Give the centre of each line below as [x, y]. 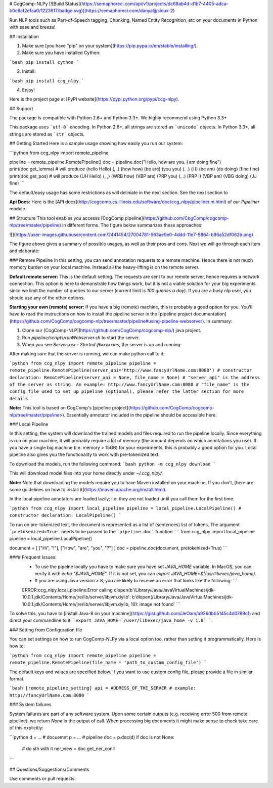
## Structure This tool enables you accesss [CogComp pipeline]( [77, 218]
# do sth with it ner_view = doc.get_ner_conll [68, 749]
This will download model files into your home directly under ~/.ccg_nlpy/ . [86, 473]
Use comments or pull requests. [42, 779]
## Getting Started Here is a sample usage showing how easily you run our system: [96, 144]
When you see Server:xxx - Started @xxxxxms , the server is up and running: [102, 345]
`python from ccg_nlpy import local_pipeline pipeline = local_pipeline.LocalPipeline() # [125, 508]
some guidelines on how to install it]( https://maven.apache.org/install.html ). [88, 490]
